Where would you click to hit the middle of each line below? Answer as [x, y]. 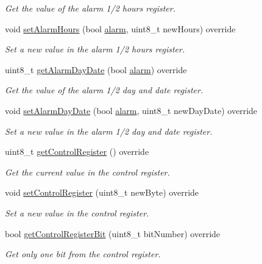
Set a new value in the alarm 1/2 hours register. [95, 49]
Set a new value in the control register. [77, 212]
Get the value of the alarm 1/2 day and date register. [104, 90]
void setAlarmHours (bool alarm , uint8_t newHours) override [120, 28]
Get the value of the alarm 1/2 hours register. [90, 8]
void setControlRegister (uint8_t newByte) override [102, 192]
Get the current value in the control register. [87, 172]
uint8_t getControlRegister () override [77, 152]
